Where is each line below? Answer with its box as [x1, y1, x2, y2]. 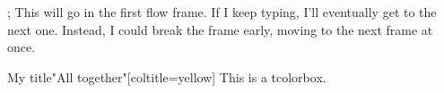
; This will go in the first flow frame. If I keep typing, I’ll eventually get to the [7, 3, 437, 21]
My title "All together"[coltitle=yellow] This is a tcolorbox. [7, 67, 326, 86]
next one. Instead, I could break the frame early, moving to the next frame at [7, 20, 433, 38]
